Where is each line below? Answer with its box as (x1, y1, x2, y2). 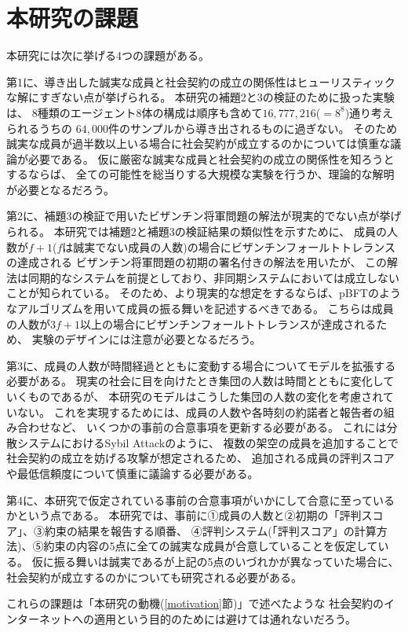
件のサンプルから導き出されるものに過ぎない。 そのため (107, 119, 398, 136)
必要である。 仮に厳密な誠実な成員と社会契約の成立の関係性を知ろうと (27, 150, 395, 167)
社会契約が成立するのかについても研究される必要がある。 (6, 568, 302, 585)
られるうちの (6, 119, 72, 136)
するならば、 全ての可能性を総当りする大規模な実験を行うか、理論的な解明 (6, 166, 395, 182)
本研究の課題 (6, 2, 139, 34)
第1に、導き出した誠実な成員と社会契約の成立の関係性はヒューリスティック (6, 73, 395, 90)
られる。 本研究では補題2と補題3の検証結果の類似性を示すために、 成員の (6, 223, 387, 240)
